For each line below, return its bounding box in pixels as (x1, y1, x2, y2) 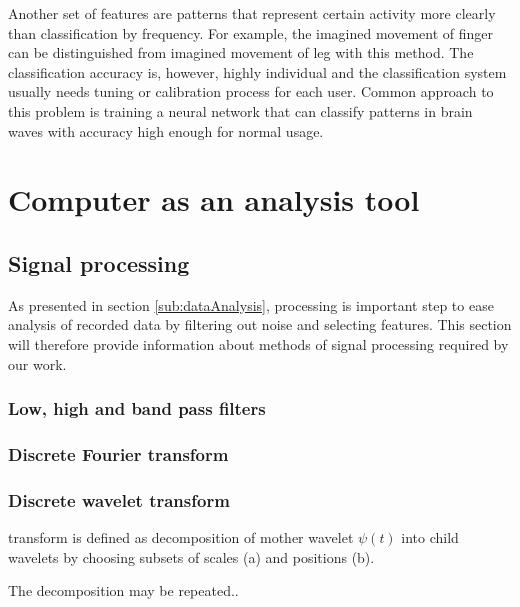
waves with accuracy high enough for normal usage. (8, 120, 324, 141)
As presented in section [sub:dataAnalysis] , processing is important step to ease (8, 294, 494, 315)
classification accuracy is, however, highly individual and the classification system (8, 61, 507, 82)
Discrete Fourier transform (8, 441, 229, 466)
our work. (8, 353, 67, 374)
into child (401, 527, 459, 548)
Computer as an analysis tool (8, 179, 420, 220)
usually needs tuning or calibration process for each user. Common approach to (8, 81, 494, 102)
